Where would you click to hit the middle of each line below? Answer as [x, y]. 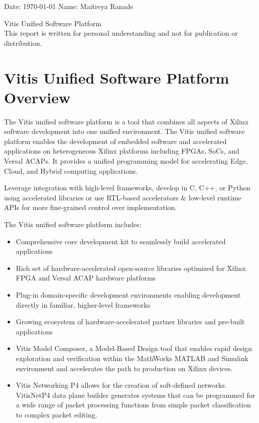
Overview [37, 97]
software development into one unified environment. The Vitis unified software [124, 131]
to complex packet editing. [56, 414]
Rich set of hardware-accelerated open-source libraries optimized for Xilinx [131, 268]
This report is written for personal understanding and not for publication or [121, 33]
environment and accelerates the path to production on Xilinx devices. [124, 368]
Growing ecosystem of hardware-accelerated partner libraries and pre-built [130, 322]
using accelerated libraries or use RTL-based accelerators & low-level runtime [123, 197]
